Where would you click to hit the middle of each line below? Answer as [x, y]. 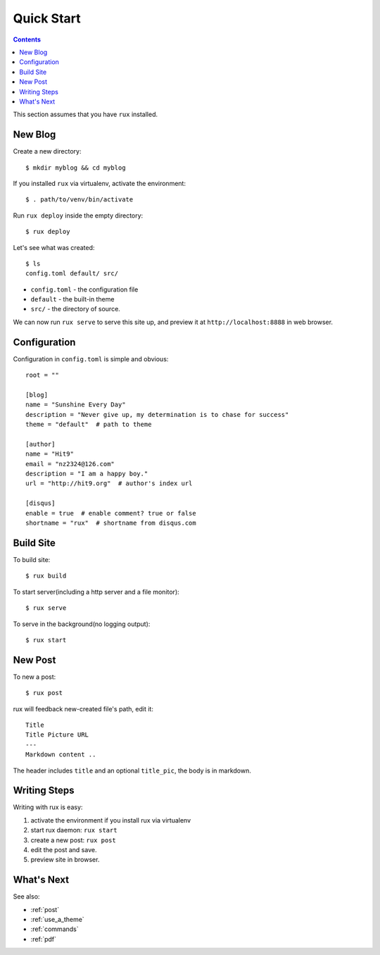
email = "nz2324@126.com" [70, 464]
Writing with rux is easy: [48, 807]
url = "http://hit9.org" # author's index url [109, 483]
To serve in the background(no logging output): [82, 624]
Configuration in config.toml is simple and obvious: [91, 358]
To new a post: [34, 677]
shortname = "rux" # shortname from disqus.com [111, 523]
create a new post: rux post [73, 840]
